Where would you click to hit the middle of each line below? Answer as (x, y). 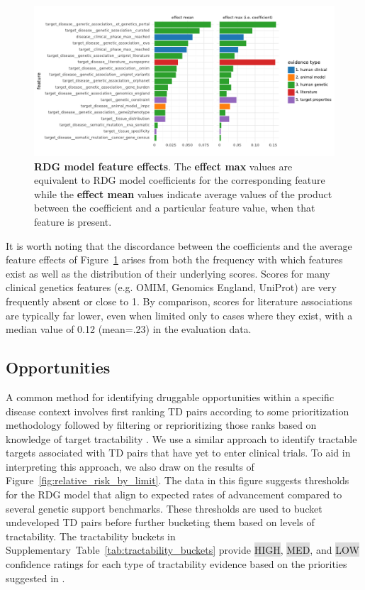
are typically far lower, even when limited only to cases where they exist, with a (179, 315)
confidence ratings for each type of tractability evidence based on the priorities (176, 564)
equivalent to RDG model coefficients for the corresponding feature (180, 180)
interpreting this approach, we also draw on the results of (130, 466)
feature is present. (73, 221)
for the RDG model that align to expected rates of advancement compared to (174, 495)
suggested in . (35, 578)
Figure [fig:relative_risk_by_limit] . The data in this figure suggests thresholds (178, 480)
